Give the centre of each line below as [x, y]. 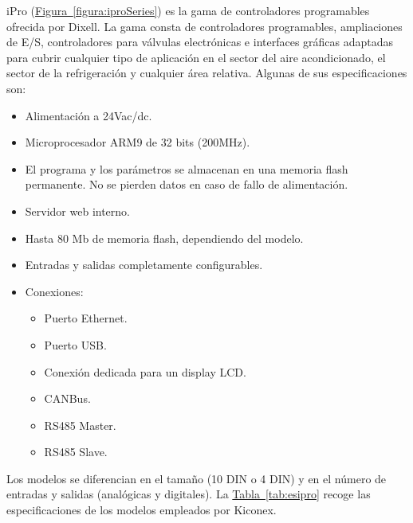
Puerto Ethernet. [86, 318]
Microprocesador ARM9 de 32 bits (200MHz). [138, 142]
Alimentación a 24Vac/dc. [88, 115]
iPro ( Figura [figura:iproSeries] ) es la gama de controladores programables [188, 10]
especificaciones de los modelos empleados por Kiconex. [142, 510]
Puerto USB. [75, 344]
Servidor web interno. [77, 211]
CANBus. [67, 398]
